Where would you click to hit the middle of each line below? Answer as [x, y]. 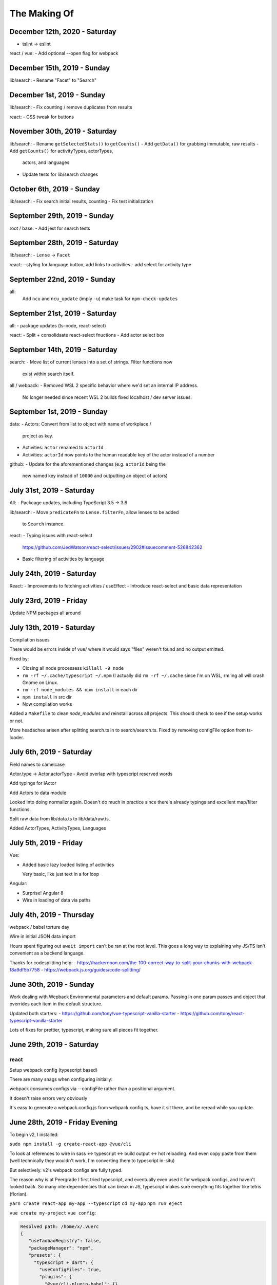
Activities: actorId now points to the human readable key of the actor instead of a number [118, 454]
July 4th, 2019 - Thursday [52, 915]
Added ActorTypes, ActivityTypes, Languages [58, 828]
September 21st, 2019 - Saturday [63, 313]
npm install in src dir [47, 697]
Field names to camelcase [37, 764]
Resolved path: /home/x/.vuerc [60, 1226]
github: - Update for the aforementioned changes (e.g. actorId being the [88, 464]
